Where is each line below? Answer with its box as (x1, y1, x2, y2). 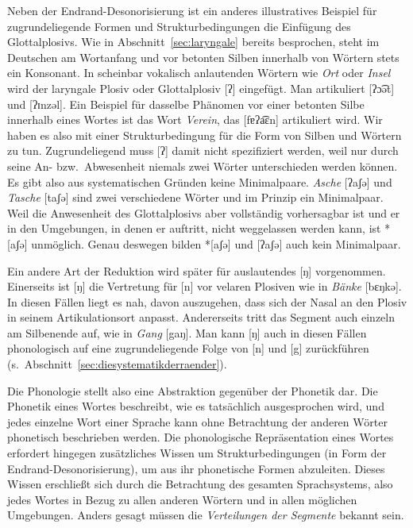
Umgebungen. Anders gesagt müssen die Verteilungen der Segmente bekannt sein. (7, 507, 404, 523)
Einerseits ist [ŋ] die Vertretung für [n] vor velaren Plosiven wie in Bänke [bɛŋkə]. (7, 278, 402, 295)
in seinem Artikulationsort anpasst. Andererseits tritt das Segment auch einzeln (7, 309, 396, 326)
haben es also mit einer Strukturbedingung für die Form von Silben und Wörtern (7, 126, 402, 143)
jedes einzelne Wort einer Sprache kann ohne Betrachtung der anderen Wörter (7, 413, 388, 430)
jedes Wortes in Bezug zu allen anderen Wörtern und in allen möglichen (7, 491, 357, 507)
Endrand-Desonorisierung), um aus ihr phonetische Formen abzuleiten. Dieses (7, 460, 385, 476)
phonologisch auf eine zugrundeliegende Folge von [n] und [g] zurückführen (7, 340, 369, 356)
